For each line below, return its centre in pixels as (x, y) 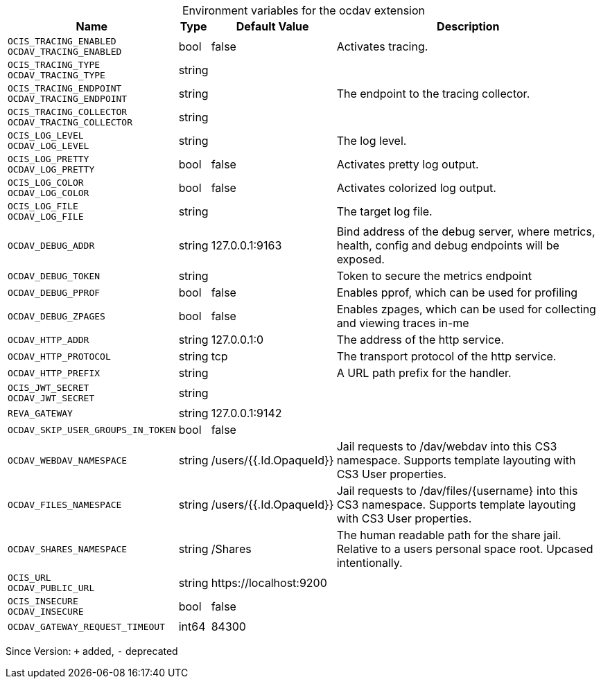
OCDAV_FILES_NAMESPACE (65, 505)
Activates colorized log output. (416, 188)
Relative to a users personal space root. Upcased (465, 549)
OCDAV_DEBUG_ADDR (51, 245)
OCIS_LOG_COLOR (46, 183)
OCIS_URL (29, 578)
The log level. (372, 141)
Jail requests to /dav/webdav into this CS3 (447, 446)
